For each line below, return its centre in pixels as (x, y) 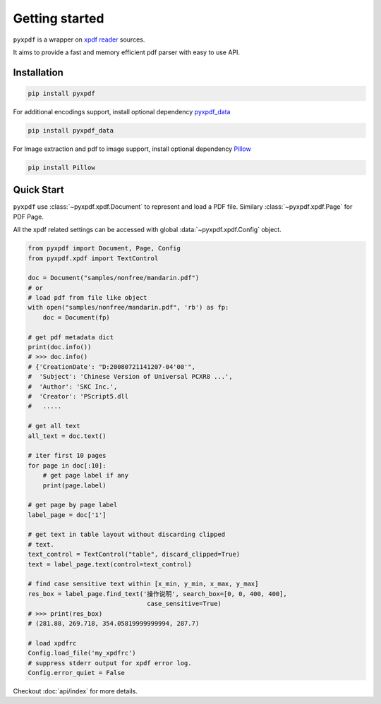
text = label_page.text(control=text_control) (110, 564)
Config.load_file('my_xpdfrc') (82, 653)
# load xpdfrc (52, 643)
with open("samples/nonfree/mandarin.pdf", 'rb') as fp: (128, 308)
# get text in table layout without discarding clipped (127, 535)
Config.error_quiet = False (76, 673)
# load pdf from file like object (87, 298)
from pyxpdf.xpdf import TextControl (93, 258)
